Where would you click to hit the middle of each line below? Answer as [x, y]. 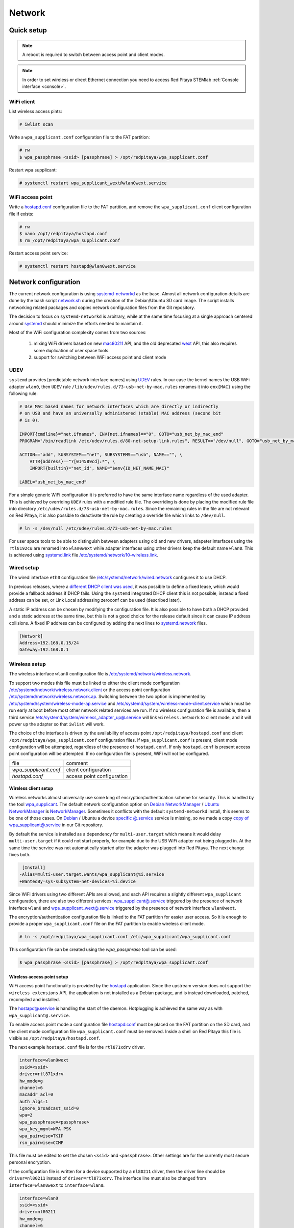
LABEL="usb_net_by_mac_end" [53, 482]
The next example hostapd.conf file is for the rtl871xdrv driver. [77, 1047]
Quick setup [28, 30]
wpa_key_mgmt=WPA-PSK [45, 1129]
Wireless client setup [31, 788]
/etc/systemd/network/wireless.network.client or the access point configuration [90, 690]
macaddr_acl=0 [36, 1095]
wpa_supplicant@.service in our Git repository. [56, 825]
